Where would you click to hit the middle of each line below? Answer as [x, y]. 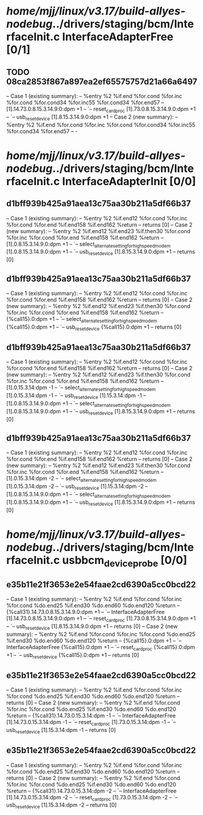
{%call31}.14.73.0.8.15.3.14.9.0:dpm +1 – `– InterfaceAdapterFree [85, 612]
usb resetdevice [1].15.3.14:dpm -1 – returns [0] [61, 731]
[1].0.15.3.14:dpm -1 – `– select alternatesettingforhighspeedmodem [81, 388]
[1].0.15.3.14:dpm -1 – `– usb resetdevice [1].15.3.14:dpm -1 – [76, 396]
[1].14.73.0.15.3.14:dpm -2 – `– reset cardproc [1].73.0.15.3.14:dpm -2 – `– [92, 798]
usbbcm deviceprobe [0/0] [125, 561]
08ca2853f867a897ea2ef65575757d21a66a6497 [102, 81]
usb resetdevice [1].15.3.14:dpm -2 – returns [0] [62, 806]
